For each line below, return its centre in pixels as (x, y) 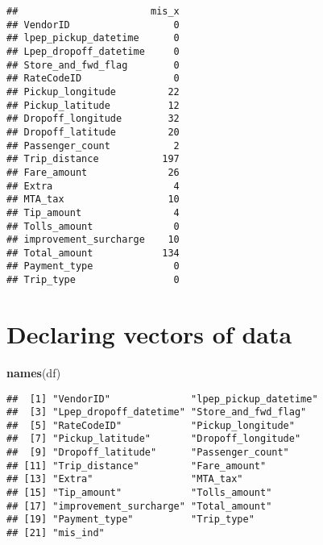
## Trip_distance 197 (93, 159)
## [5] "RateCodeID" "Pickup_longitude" (151, 425)
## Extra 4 (93, 186)
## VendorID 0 (93, 25)
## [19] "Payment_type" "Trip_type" (130, 520)
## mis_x (93, 11)
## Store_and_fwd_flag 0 (93, 65)
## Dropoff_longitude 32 (93, 119)
